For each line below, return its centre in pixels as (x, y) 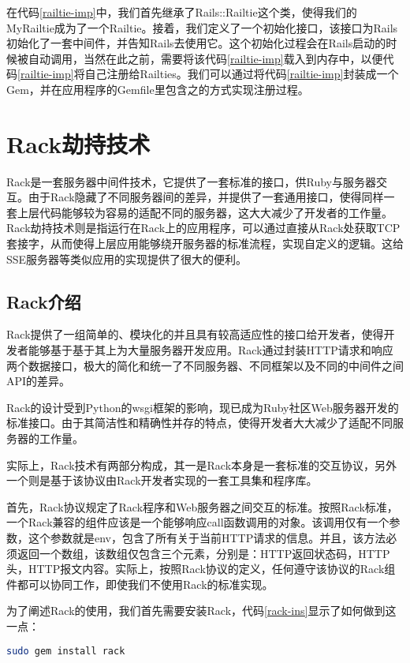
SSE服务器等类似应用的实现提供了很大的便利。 (127, 258)
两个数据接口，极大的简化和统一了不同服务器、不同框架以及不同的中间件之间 (205, 365)
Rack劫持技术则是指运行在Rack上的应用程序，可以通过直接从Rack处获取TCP (203, 228)
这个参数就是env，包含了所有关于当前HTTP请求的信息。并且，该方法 (207, 537)
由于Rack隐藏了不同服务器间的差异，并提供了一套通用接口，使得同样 (206, 197)
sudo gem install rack (66, 651)
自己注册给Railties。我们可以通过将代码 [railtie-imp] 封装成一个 (242, 74)
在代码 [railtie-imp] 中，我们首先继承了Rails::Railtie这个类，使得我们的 (182, 12)
